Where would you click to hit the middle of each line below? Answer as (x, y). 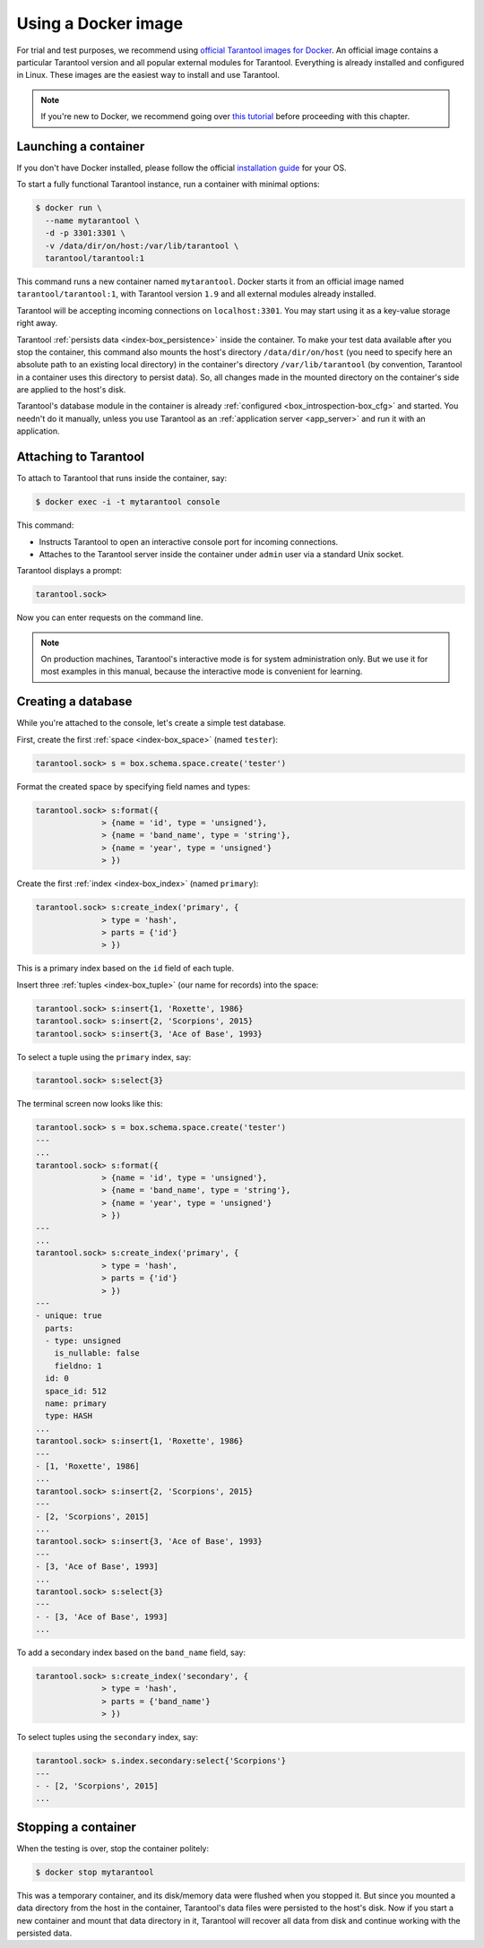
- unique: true (69, 1316)
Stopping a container (76, 1827)
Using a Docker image (100, 23)
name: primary (76, 1404)
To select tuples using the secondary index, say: (108, 1737)
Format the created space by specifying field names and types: (134, 786)
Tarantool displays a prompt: (69, 571)
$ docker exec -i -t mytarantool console (128, 502)
